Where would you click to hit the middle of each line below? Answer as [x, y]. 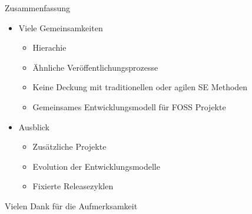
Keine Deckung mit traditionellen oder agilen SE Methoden [140, 87]
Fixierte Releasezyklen [73, 186]
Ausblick [34, 126]
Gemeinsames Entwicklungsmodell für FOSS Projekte [129, 106]
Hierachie [49, 47]
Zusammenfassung [38, 8]
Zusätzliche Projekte [69, 146]
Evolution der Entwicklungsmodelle [96, 166]
